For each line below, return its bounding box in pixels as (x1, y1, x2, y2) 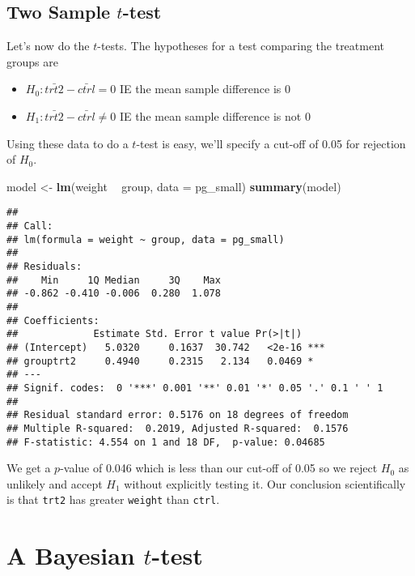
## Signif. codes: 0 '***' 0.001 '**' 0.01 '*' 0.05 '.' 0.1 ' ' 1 (6, 382, 383, 394)
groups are (6, 53, 58, 70)
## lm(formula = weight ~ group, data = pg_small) (6, 233, 285, 245)
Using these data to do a (6, 134, 129, 151)
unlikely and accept (6, 475, 103, 492)
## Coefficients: (6, 314, 100, 326)
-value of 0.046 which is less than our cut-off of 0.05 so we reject (60, 459, 378, 476)
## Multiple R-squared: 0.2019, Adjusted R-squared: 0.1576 (6, 422, 349, 434)
